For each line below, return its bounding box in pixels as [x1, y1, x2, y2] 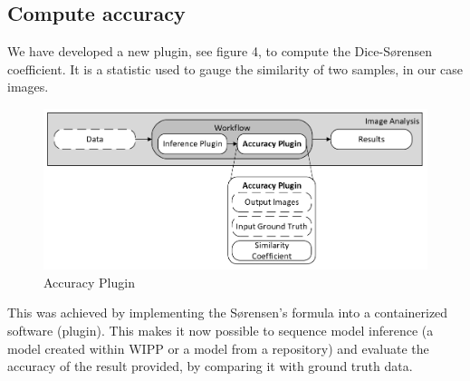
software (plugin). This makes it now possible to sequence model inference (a [7, 321, 434, 340]
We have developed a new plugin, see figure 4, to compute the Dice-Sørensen [7, 42, 432, 61]
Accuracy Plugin [43, 272, 135, 291]
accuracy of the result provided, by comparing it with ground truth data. [7, 357, 413, 376]
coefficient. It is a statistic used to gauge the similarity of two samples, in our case [7, 59, 464, 78]
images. [7, 77, 49, 96]
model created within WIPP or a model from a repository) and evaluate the [7, 338, 429, 357]
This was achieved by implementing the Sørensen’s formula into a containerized [7, 303, 448, 322]
